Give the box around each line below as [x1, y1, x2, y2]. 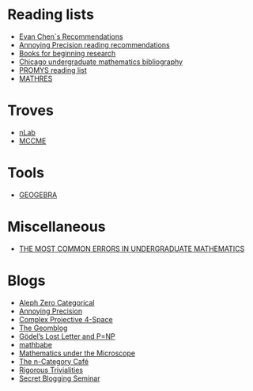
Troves [7, 101, 55, 120]
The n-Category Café [18, 356, 89, 366]
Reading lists [7, 6, 94, 24]
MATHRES [18, 74, 53, 83]
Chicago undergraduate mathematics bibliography [18, 57, 183, 66]
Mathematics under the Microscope [18, 348, 136, 358]
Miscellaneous [7, 218, 106, 235]
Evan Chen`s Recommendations [18, 32, 123, 41]
